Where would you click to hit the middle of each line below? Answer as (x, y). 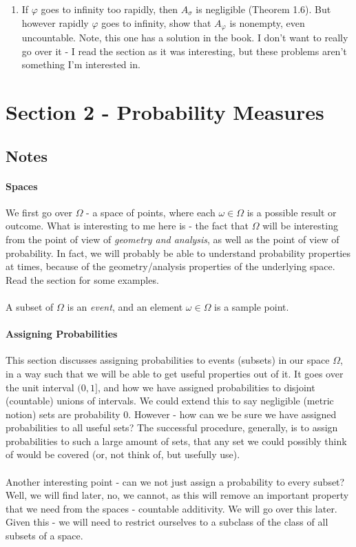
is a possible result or (292, 212)
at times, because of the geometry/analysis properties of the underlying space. (170, 266)
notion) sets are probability (63, 414)
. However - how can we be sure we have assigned (232, 414)
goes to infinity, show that (156, 22)
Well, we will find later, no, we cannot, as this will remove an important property (177, 495)
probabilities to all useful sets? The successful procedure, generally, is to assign (172, 427)
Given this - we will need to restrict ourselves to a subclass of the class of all (167, 522)
